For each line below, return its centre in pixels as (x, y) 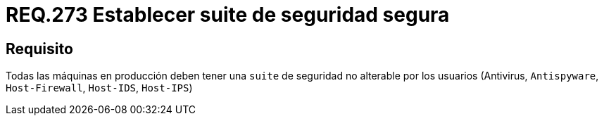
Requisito (39, 49)
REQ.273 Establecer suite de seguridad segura (228, 15)
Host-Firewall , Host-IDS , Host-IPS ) (99, 88)
